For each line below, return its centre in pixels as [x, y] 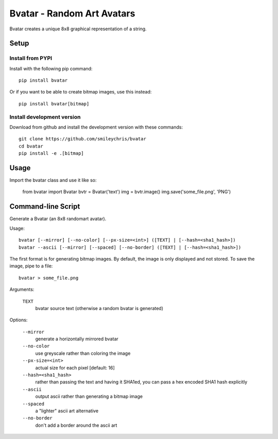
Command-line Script [45, 206]
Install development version [45, 117]
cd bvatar [31, 146]
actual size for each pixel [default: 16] [75, 368]
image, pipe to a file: [31, 266]
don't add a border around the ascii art [76, 425]
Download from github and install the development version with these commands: [96, 127]
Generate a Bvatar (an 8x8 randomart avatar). [58, 219]
